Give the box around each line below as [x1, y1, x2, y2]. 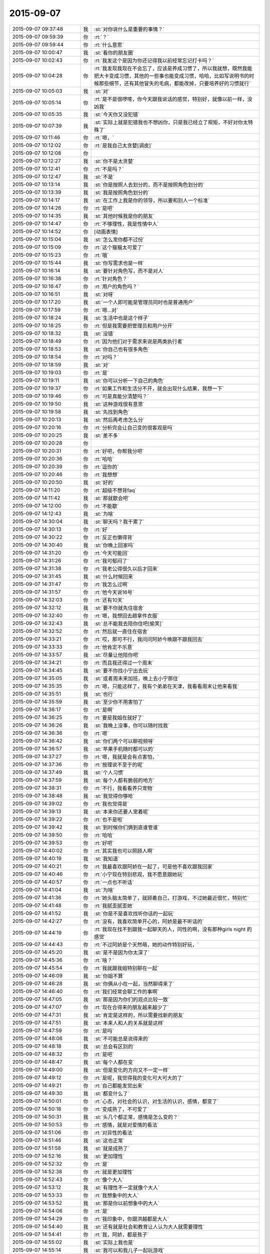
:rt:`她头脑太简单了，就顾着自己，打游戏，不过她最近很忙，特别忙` [94, 894, 249, 901]
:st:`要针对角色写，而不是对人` [94, 267, 165, 274]
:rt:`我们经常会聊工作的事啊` [94, 988, 159, 995]
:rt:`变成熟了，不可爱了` [94, 1106, 149, 1113]
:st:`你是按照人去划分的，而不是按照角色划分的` [94, 181, 205, 188]
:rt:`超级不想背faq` [94, 487, 137, 494]
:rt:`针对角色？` [94, 275, 129, 282]
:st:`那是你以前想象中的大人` [94, 1199, 160, 1206]
